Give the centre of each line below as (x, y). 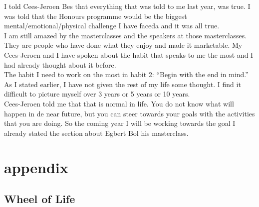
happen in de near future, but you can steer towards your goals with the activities (129, 113)
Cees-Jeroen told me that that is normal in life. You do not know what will (119, 103)
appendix (36, 167)
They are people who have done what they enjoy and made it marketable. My (123, 45)
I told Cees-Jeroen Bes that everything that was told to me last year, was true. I (127, 6)
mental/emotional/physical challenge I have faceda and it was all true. (112, 26)
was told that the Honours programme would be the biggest (96, 16)
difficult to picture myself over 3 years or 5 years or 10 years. (97, 94)
